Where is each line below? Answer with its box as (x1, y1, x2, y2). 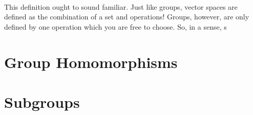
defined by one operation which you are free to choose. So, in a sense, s (4, 21, 227, 32)
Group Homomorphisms (4, 51, 178, 72)
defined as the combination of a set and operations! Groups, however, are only (4, 11, 249, 22)
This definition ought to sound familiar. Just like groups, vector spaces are (4, 1, 238, 12)
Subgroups (4, 91, 80, 112)
